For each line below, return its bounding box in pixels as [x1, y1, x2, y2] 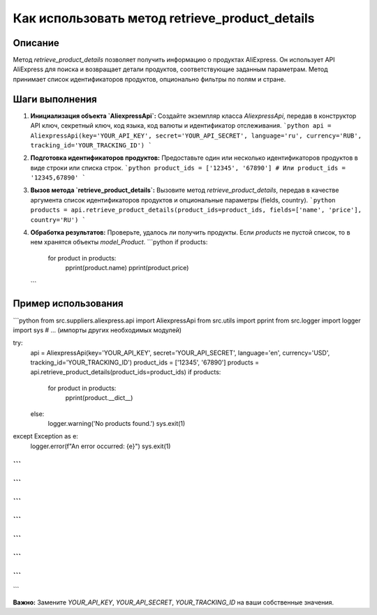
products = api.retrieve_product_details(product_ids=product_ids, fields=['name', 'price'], [30, 206, 362, 214]
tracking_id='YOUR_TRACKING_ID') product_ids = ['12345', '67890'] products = [30, 358, 260, 366]
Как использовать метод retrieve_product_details [13, 10, 315, 26]
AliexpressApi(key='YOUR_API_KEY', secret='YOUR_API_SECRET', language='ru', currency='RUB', [30, 131, 362, 140]
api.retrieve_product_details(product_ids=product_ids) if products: [30, 368, 221, 376]
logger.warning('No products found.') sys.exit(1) [47, 420, 186, 428]
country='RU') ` [30, 216, 87, 223]
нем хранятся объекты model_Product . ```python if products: [30, 238, 208, 246]
